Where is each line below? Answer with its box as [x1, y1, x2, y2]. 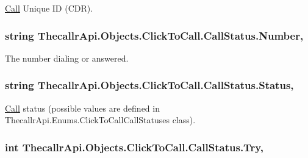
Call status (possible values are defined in [5, 101, 160, 114]
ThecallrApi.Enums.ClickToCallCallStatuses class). [5, 113, 196, 126]
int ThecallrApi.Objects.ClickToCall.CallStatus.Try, [5, 139, 263, 154]
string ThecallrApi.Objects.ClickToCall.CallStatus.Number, [5, 27, 304, 43]
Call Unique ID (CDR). [5, 2, 93, 14]
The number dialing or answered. [5, 51, 129, 64]
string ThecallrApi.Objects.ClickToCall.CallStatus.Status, [5, 77, 294, 93]
